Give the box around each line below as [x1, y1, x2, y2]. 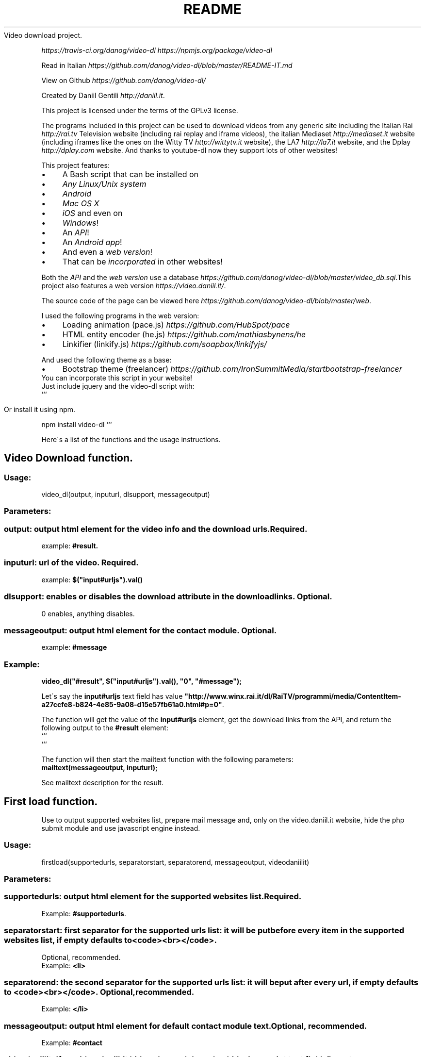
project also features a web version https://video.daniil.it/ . [41, 281, 226, 290]
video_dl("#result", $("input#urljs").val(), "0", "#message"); [41, 677, 242, 686]
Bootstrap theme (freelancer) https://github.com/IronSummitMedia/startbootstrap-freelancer [62, 363, 402, 374]
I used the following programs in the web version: [41, 311, 199, 320]
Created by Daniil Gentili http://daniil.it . [41, 91, 165, 99]
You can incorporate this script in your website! [41, 373, 193, 382]
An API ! [62, 227, 89, 237]
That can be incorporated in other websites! [62, 256, 223, 266]
